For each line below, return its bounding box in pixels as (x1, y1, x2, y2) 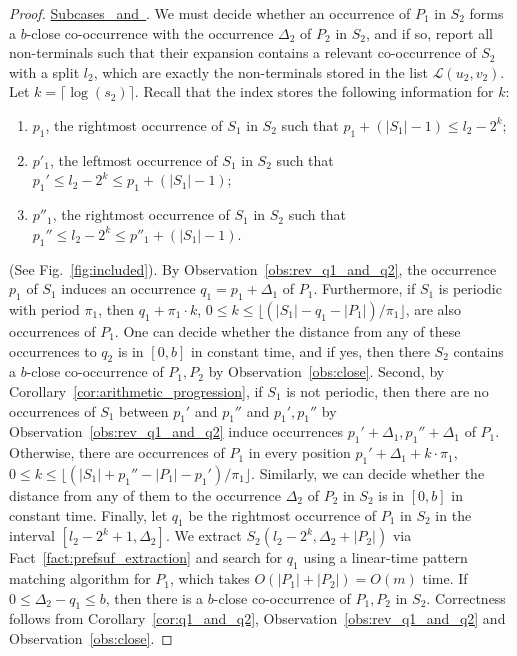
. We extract (165, 525, 242, 546)
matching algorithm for (9, 568, 151, 589)
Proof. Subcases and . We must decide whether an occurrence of (9, 3, 411, 23)
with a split (9, 61, 80, 82)
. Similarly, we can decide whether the (251, 462, 485, 483)
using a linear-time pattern (303, 547, 468, 568)
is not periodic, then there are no (286, 380, 489, 401)
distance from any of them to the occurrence (9, 484, 282, 505)
